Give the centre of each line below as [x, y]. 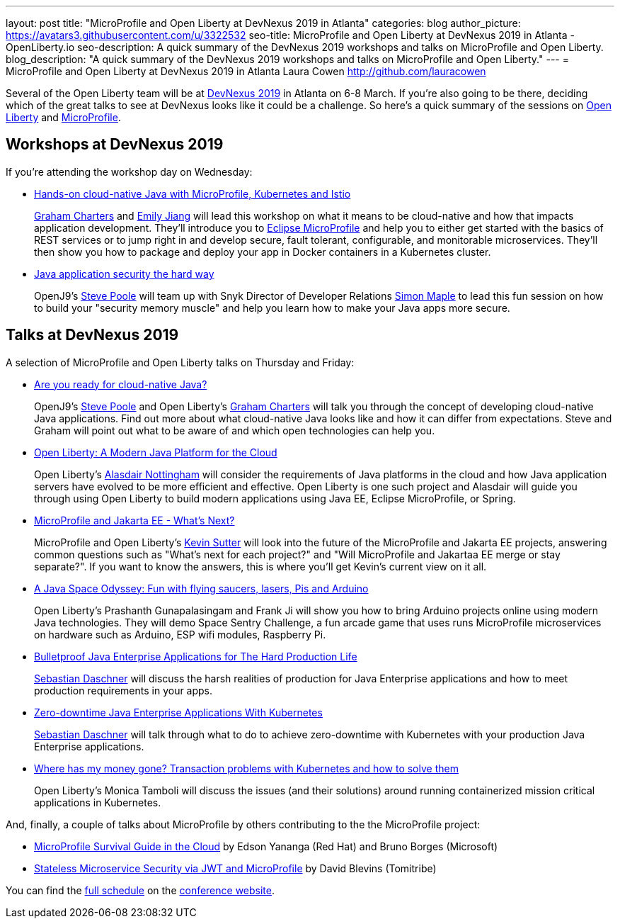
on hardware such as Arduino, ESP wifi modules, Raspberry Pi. [180, 634]
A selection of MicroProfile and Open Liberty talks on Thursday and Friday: [180, 362]
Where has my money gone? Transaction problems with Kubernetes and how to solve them [246, 768]
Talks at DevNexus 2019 [92, 335]
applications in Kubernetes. [98, 802]
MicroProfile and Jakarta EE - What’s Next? [134, 520]
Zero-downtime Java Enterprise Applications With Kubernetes [178, 712]
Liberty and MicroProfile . [63, 117]
